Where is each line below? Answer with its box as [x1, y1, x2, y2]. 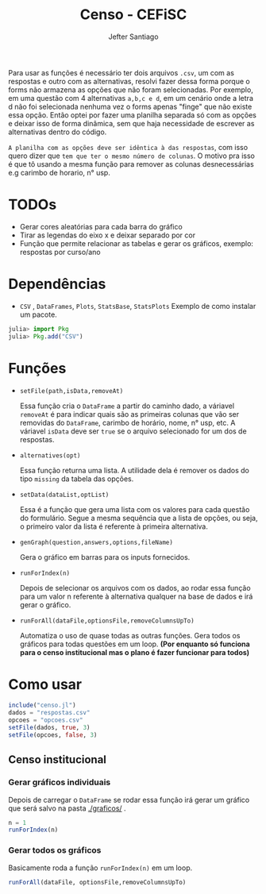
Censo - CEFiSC [79, 6, 187, 24]
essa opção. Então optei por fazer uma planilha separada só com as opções [8, 110, 256, 120]
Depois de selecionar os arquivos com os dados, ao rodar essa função [19, 583, 252, 592]
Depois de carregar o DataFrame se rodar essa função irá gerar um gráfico [8, 795, 250, 804]
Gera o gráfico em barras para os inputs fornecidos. [19, 552, 191, 561]
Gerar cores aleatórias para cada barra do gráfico [19, 222, 183, 231]
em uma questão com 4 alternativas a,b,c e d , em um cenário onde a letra [8, 93, 254, 102]
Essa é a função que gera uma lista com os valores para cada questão [19, 504, 250, 514]
